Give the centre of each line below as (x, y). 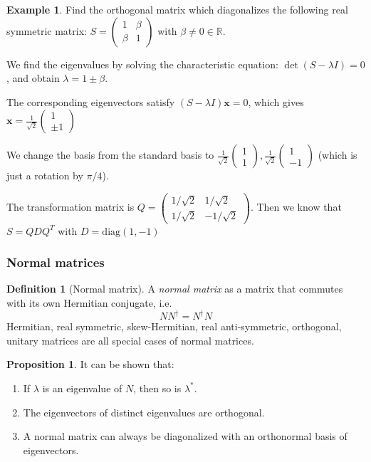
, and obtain (33, 78)
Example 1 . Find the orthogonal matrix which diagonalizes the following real (177, 9)
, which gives (276, 101)
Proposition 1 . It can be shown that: (90, 364)
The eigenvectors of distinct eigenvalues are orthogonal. (144, 412)
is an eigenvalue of (82, 388)
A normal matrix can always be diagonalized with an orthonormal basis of (185, 436)
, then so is (157, 388)
